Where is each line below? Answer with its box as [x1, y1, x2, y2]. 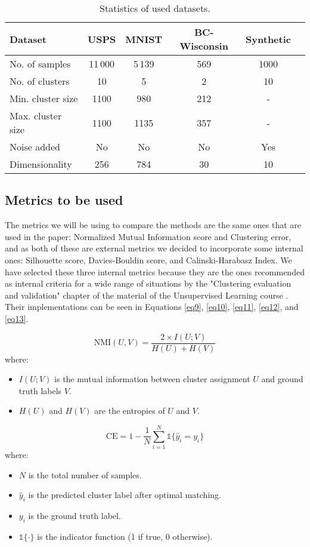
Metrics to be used [5, 190, 123, 209]
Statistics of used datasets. [100, 1, 210, 15]
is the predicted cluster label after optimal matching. [28, 488, 221, 501]
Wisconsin [179, 39, 228, 53]
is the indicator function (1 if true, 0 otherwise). [37, 530, 213, 542]
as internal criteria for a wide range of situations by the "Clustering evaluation [5, 277, 292, 290]
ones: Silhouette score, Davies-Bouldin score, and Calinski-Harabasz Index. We [5, 253, 292, 266]
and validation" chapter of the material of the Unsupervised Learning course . [5, 288, 289, 301]
